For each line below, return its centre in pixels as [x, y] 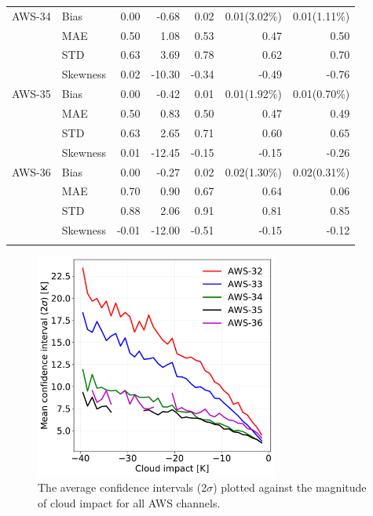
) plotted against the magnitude [290, 487]
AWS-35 [31, 94]
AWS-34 [31, 15]
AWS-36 [31, 171]
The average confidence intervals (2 [123, 487]
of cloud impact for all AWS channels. [129, 503]
